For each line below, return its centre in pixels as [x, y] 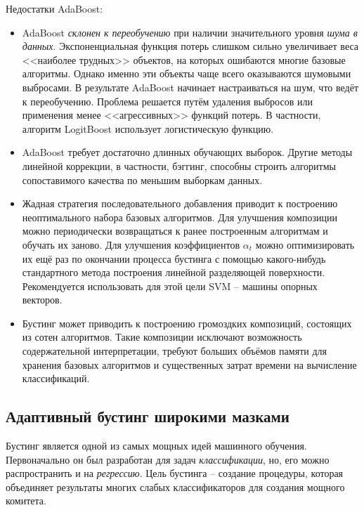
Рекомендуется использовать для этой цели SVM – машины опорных [170, 286]
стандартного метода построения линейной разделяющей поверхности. [174, 272]
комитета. [26, 501]
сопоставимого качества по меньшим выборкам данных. [142, 179]
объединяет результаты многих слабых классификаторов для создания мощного [175, 486]
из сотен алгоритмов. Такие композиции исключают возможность [162, 337]
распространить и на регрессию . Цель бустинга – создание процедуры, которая [175, 473]
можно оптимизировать [305, 244]
